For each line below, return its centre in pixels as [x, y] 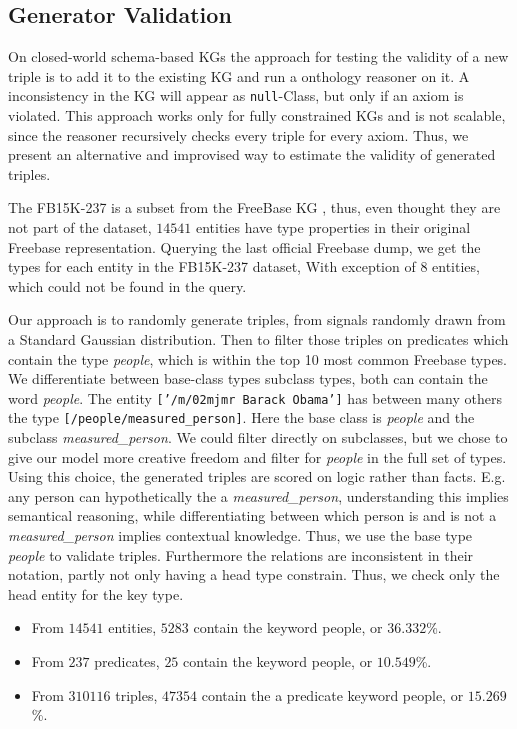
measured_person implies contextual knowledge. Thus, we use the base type [240, 535]
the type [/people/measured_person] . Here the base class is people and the [241, 417]
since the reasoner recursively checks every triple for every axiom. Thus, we [238, 134]
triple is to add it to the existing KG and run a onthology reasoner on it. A [239, 75]
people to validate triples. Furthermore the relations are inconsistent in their [241, 554]
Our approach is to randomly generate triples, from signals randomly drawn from [257, 319]
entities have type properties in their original [333, 227]
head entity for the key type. [96, 593]
